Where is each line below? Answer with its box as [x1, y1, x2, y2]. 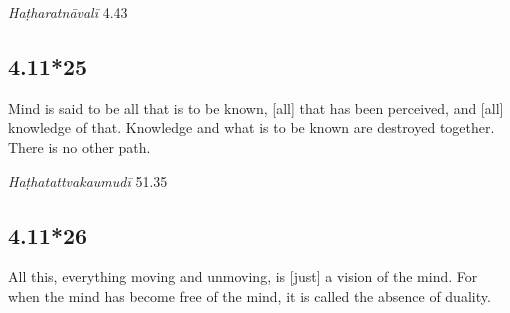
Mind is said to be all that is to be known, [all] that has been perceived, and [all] [8, 97, 504, 118]
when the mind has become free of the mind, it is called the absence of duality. [8, 285, 491, 306]
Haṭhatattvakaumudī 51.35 [8, 170, 168, 191]
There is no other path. [8, 136, 151, 157]
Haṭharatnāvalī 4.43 [8, 2, 128, 22]
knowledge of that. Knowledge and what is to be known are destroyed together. [8, 117, 495, 138]
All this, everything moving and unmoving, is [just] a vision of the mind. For [8, 266, 478, 287]
